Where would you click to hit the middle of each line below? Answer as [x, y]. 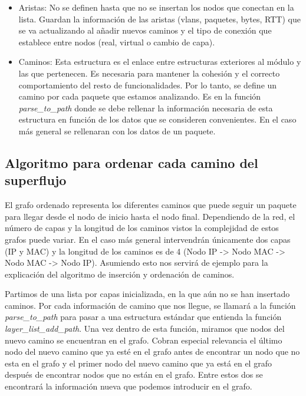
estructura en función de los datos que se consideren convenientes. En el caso [157, 119]
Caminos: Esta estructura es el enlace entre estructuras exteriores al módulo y [160, 62]
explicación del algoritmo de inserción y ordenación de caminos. [120, 274]
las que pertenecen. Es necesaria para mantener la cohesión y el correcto [149, 73]
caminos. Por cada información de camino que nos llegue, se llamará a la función [150, 305]
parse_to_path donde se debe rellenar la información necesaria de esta [146, 108]
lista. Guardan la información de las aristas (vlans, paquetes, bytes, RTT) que [159, 19]
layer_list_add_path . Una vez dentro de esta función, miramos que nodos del [145, 329]
